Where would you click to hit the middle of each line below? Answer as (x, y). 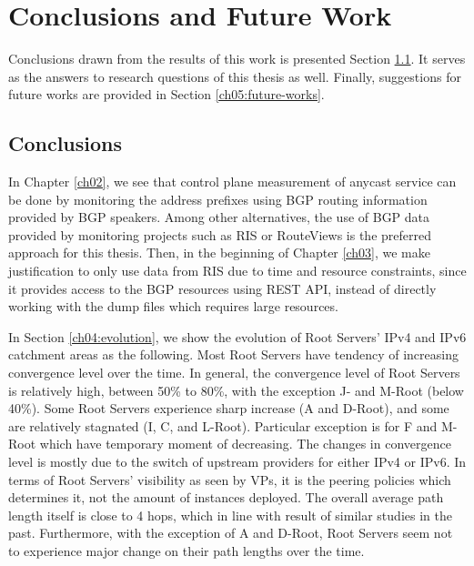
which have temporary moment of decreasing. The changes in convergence (245, 444)
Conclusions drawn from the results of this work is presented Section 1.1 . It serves (237, 59)
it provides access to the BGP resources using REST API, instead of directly (222, 288)
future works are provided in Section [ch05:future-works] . (166, 94)
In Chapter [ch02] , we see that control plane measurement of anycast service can (232, 182)
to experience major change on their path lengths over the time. (187, 550)
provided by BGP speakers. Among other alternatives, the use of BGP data (219, 217)
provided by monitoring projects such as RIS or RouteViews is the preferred (220, 234)
